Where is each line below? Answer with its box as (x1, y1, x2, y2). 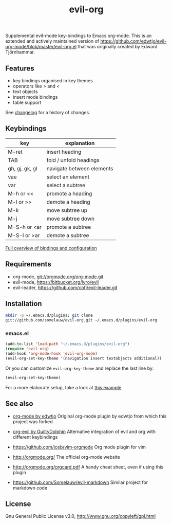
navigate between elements (46, 165, 113, 172)
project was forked (12, 418, 53, 425)
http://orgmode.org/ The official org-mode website (12, 454, 121, 460)
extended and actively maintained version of (5, 38, 99, 44)
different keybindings (12, 433, 58, 440)
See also (5, 400, 33, 408)
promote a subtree (46, 223, 91, 230)
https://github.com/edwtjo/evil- (100, 38, 167, 44)
